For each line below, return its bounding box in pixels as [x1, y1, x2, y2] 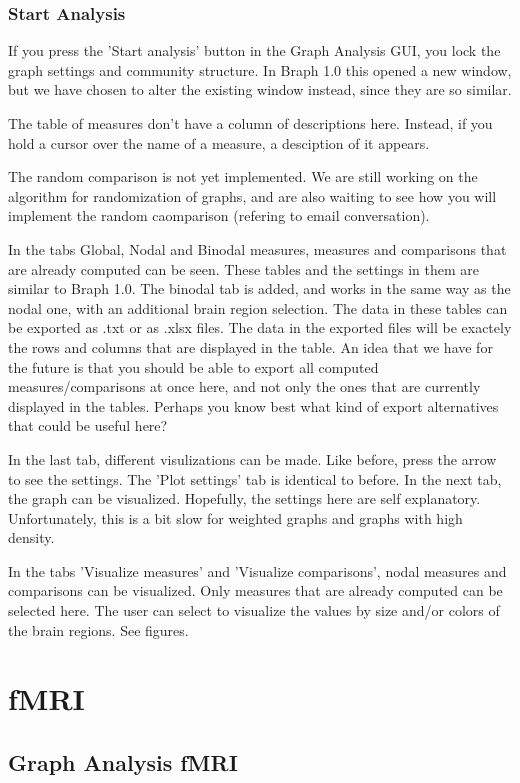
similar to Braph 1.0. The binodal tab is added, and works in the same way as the [8, 278, 511, 299]
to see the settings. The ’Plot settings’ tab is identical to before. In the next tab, [8, 468, 502, 489]
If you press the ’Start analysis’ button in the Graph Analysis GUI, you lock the [8, 40, 501, 61]
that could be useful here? [8, 415, 168, 436]
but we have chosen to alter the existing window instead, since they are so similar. [8, 79, 512, 100]
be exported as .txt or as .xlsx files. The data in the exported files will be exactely [8, 317, 512, 338]
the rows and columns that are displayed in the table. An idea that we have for [8, 336, 493, 357]
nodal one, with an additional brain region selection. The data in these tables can [8, 297, 508, 318]
